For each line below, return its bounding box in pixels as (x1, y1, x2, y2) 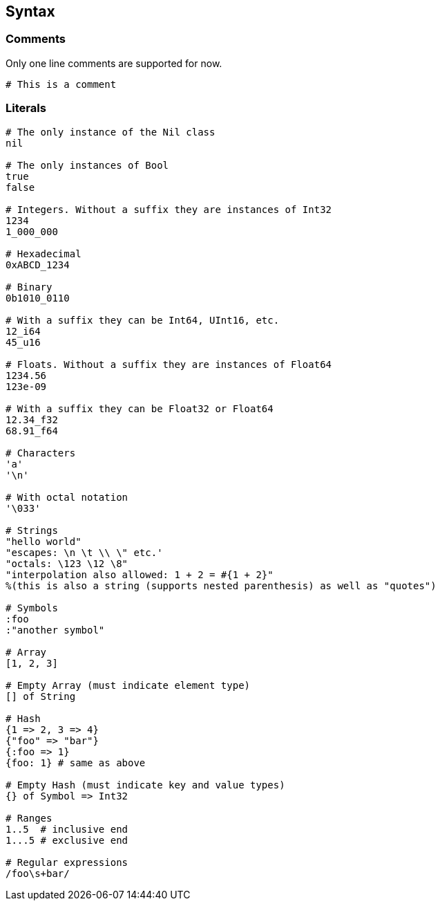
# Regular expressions (6, 856, 128, 868)
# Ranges (6, 812, 52, 824)
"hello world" (6, 535, 82, 547)
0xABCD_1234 (6, 259, 70, 270)
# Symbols (6, 602, 58, 613)
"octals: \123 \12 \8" (6, 557, 128, 569)
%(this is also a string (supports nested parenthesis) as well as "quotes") (6, 580, 437, 591)
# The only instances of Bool (6, 159, 169, 171)
